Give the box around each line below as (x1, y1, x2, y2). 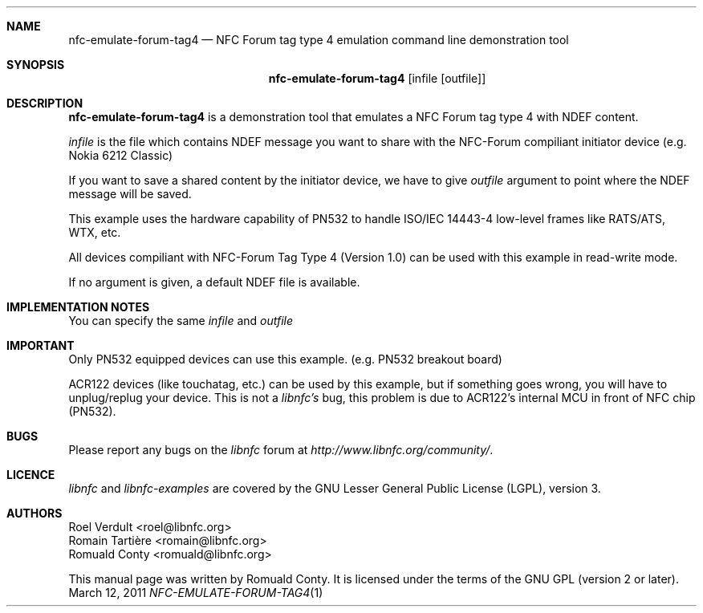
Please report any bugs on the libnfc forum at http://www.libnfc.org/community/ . (68, 443, 494, 457)
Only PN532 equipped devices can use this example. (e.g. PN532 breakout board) (68, 352, 502, 366)
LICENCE (6, 468, 55, 481)
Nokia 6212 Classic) (68, 148, 173, 162)
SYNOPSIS (6, 58, 65, 71)
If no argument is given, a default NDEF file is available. (68, 275, 360, 289)
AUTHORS (6, 506, 63, 520)
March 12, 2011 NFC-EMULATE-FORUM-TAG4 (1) (68, 586, 323, 599)
